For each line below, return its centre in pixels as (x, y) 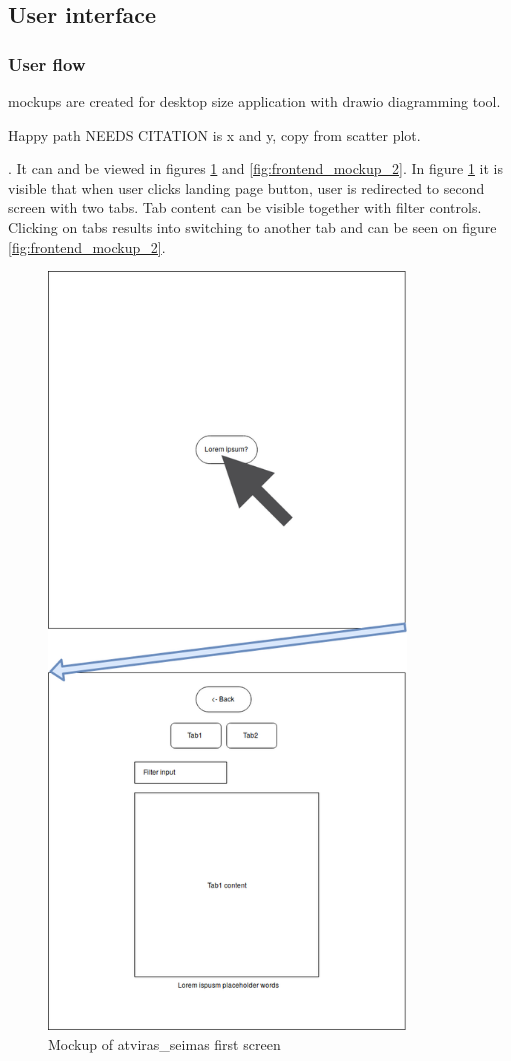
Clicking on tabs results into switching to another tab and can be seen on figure (252, 226)
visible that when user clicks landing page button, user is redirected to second (246, 187)
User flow (47, 63)
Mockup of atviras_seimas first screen (164, 1043)
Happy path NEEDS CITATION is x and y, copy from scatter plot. (214, 134)
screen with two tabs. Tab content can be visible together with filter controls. (245, 207)
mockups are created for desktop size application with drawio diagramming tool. (254, 101)
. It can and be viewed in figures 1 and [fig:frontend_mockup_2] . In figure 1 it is (256, 168)
